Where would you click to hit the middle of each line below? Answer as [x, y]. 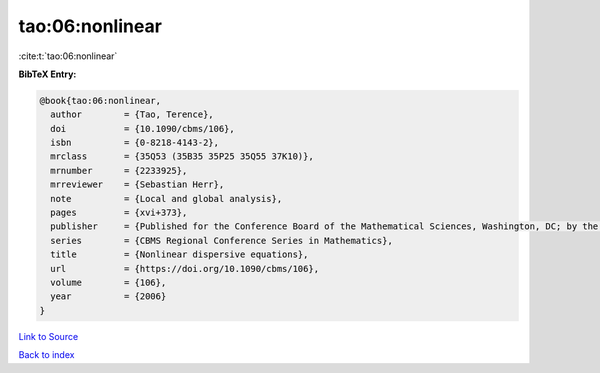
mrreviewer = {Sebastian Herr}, [137, 184]
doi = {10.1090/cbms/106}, [142, 128]
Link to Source [48, 336]
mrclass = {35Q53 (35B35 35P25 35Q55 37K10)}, [182, 156]
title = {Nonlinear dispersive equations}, [179, 254]
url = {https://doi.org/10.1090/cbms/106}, [185, 268]
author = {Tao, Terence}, [132, 114]
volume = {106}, [108, 282]
